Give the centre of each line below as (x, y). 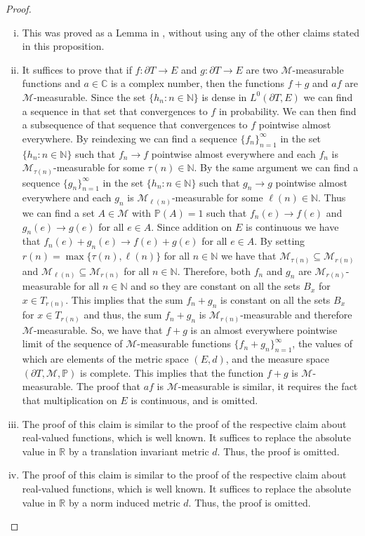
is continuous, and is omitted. (194, 400)
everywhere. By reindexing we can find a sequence (130, 138)
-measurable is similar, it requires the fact (268, 386)
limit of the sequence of (72, 343)
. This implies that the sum (124, 299)
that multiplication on (69, 400)
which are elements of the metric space (105, 359)
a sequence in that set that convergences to (115, 110)
